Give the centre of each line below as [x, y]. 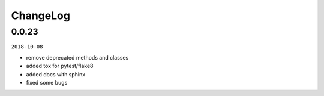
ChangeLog [40, 16]
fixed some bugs [47, 82]
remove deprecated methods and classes [77, 57]
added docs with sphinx [56, 74]
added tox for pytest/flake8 [60, 66]
